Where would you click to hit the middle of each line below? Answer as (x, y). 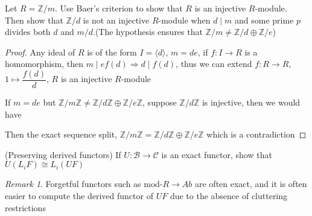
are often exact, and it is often (251, 184)
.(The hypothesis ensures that (148, 32)
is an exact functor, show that (217, 154)
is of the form (112, 52)
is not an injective (116, 20)
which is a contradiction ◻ (256, 134)
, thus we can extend (214, 64)
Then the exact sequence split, (61, 134)
